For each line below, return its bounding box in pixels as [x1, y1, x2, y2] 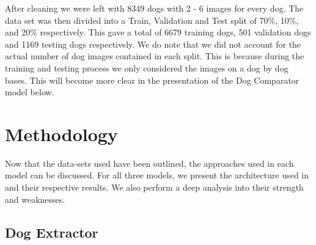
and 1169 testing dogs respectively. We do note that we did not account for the [5, 37, 301, 50]
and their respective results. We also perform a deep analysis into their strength [5, 181, 304, 194]
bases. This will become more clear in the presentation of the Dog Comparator [5, 73, 299, 86]
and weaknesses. [5, 192, 65, 205]
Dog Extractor [5, 222, 98, 241]
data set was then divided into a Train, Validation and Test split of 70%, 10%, [5, 13, 299, 26]
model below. [5, 86, 54, 98]
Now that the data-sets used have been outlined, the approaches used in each [5, 156, 294, 169]
